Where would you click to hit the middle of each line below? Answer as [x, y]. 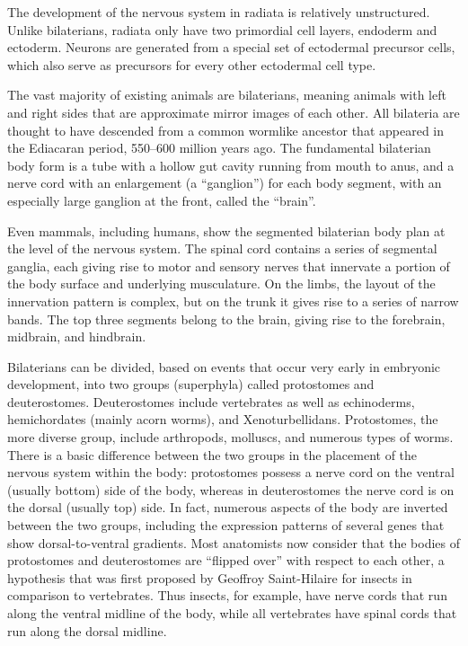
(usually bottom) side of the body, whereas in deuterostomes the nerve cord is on [231, 489]
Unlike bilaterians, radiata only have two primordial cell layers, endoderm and [222, 29]
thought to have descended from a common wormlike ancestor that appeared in [226, 130]
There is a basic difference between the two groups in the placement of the [212, 454]
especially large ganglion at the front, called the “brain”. [162, 200]
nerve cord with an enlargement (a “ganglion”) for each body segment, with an [225, 183]
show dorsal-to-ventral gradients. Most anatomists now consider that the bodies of [234, 542]
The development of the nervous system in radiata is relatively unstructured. [219, 12]
